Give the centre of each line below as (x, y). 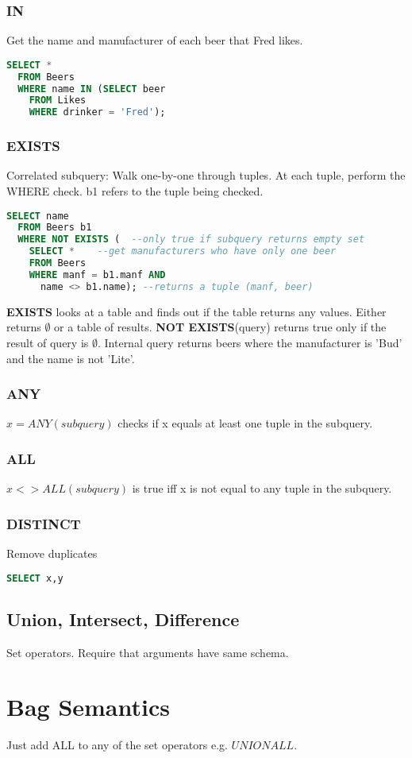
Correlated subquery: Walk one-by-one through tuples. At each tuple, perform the (206, 175)
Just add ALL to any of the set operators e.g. (117, 745)
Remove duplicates (52, 553)
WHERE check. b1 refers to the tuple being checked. (135, 191)
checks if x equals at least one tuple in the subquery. (245, 423)
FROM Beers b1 (55, 228)
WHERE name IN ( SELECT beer (92, 89)
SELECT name (38, 216)
